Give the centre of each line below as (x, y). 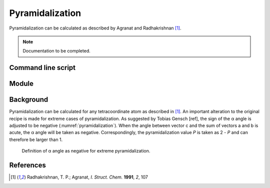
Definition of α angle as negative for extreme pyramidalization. (86, 151)
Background (29, 100)
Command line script (42, 68)
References (27, 165)
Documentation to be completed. (56, 51)
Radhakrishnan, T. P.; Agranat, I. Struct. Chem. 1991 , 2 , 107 (87, 177)
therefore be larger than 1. (36, 139)
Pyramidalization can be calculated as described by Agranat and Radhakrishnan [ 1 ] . (95, 28)
